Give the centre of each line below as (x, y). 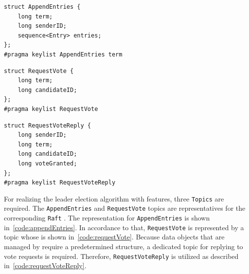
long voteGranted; (47, 163)
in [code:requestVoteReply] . (45, 265)
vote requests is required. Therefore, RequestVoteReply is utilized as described (121, 256)
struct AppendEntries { (42, 7)
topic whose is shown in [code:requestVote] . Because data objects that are (114, 237)
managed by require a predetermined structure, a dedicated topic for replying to (124, 246)
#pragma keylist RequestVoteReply (60, 183)
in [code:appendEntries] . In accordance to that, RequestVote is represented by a (124, 227)
